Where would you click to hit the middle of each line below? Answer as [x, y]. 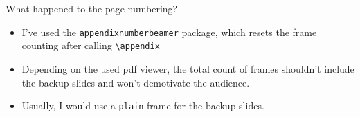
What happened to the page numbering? [92, 8]
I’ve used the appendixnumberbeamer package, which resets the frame [169, 31]
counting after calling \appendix [91, 45]
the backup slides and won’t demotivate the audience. [136, 82]
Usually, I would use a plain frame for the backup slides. [143, 106]
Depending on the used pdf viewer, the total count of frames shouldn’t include [188, 68]
